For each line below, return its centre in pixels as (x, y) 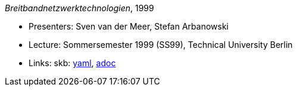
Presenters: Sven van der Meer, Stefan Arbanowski (129, 26)
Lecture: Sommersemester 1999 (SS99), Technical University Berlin (161, 45)
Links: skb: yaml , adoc (72, 63)
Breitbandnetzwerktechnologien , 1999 (79, 8)
